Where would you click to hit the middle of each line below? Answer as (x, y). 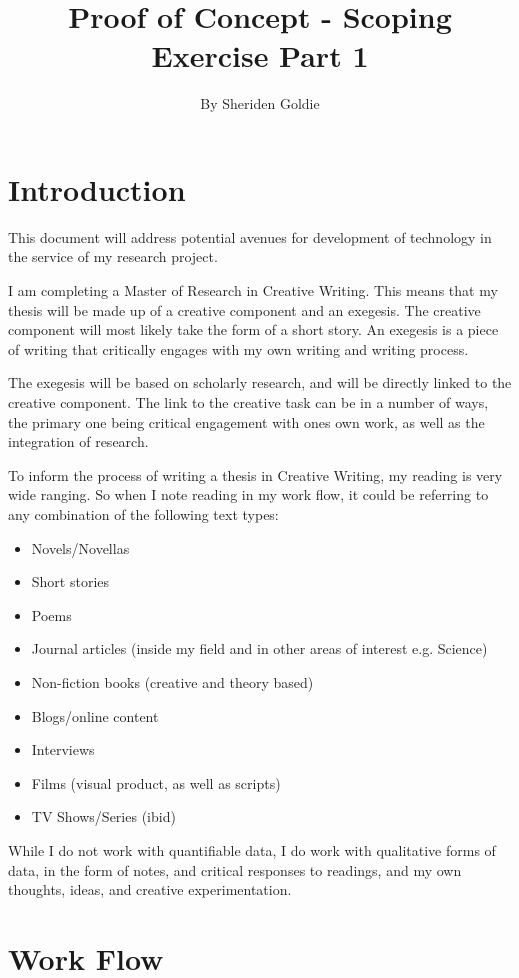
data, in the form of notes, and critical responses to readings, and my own (235, 869)
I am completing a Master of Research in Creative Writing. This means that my (253, 290)
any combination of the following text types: (143, 513)
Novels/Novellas (80, 547)
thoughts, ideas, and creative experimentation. (150, 889)
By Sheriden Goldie (260, 103)
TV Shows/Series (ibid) (103, 816)
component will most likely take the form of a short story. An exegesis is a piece (253, 329)
